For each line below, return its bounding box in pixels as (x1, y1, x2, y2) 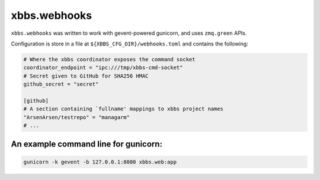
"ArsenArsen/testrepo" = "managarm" (23, 114, 130, 120)
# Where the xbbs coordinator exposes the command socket (23, 56, 196, 63)
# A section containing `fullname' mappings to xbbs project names (23, 106, 224, 112)
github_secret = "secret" (23, 81, 99, 88)
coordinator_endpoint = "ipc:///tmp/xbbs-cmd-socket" (23, 64, 183, 71)
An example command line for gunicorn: (11, 139, 163, 149)
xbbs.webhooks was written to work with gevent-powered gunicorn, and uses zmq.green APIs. (11, 30, 247, 37)
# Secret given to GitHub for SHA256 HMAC (23, 73, 149, 79)
